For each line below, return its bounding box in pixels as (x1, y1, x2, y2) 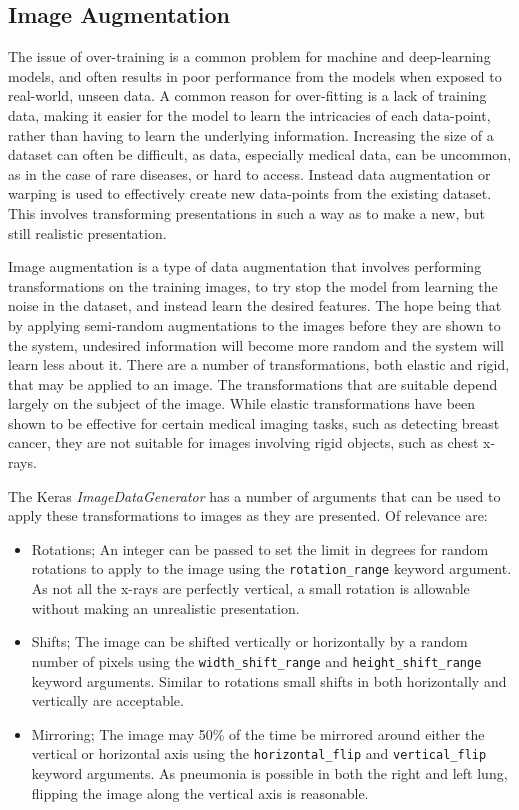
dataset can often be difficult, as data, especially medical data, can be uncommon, (8, 144, 512, 165)
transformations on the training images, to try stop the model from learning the (8, 275, 498, 296)
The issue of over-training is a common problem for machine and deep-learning (8, 46, 491, 67)
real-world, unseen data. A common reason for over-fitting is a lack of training (8, 85, 487, 106)
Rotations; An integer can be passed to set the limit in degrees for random (31, 538, 489, 559)
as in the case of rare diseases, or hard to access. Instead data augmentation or (8, 163, 491, 184)
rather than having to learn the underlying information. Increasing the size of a (8, 124, 494, 145)
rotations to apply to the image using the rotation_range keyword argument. (31, 558, 512, 579)
